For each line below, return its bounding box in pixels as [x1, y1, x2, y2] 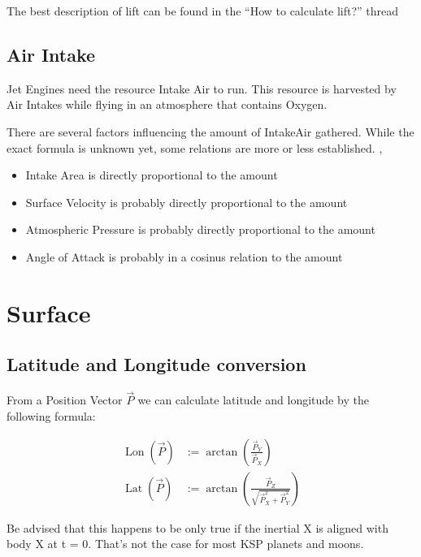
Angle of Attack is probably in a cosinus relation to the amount [25, 248, 343, 265]
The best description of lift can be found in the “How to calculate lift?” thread [7, 2, 399, 19]
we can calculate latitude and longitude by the [137, 391, 369, 408]
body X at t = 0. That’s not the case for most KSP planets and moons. [7, 535, 364, 552]
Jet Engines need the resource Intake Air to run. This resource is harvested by [7, 80, 397, 97]
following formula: [7, 407, 96, 424]
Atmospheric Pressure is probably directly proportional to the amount [25, 221, 375, 238]
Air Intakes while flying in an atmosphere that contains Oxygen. [7, 96, 328, 113]
